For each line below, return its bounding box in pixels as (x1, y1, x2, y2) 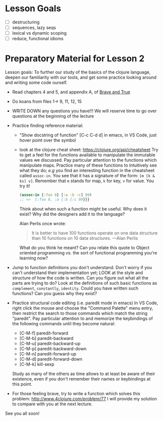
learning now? (19, 255, 48, 261)
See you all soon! (5, 410, 40, 416)
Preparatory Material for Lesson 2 (5, 53, 145, 64)
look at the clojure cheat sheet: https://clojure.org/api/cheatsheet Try (19, 147, 159, 153)
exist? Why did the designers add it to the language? (19, 211, 125, 217)
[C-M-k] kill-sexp (19, 361, 55, 367)
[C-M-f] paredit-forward (19, 330, 68, 336)
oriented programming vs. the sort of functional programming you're (19, 250, 157, 255)
